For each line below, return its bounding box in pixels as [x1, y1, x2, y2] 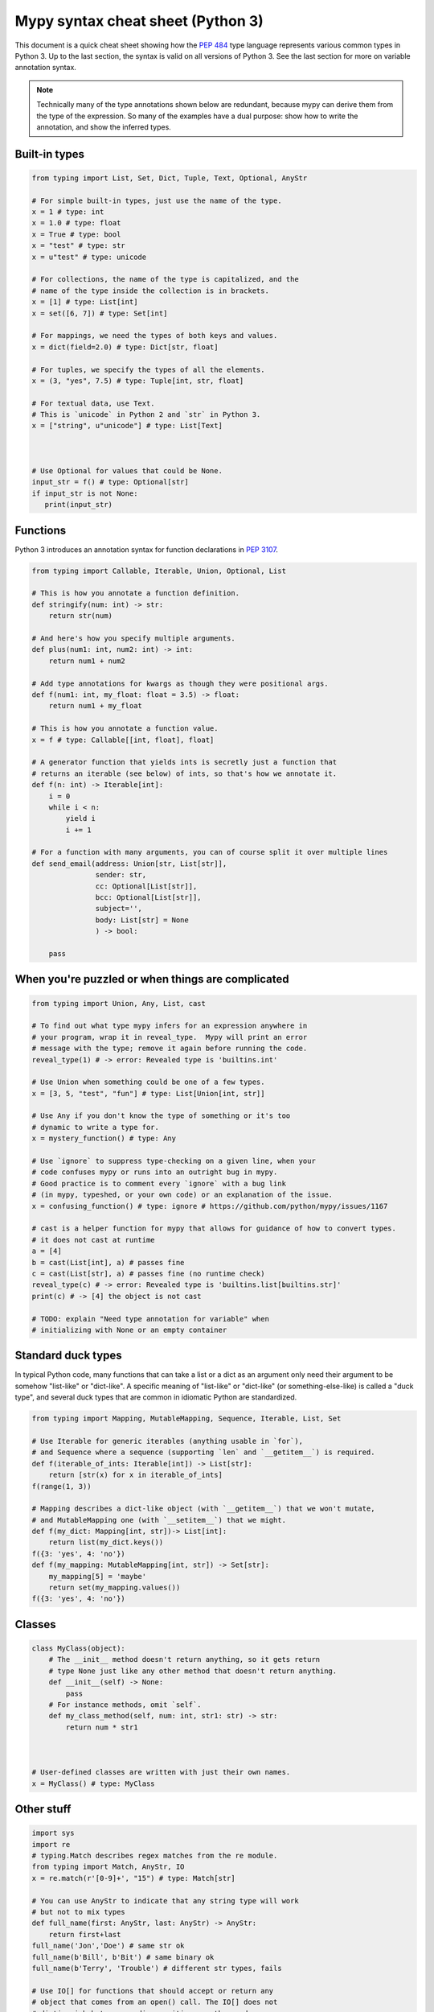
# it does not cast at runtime [31, 1235, 156, 1244]
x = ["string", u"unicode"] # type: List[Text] [31, 421, 223, 431]
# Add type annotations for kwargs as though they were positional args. [31, 678, 329, 688]
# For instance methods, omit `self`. [48, 1700, 202, 1709]
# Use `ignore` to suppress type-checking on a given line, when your [31, 1156, 317, 1166]
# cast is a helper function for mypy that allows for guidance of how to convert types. [31, 1224, 397, 1233]
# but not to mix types [31, 1907, 126, 1917]
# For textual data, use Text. [31, 398, 156, 408]
